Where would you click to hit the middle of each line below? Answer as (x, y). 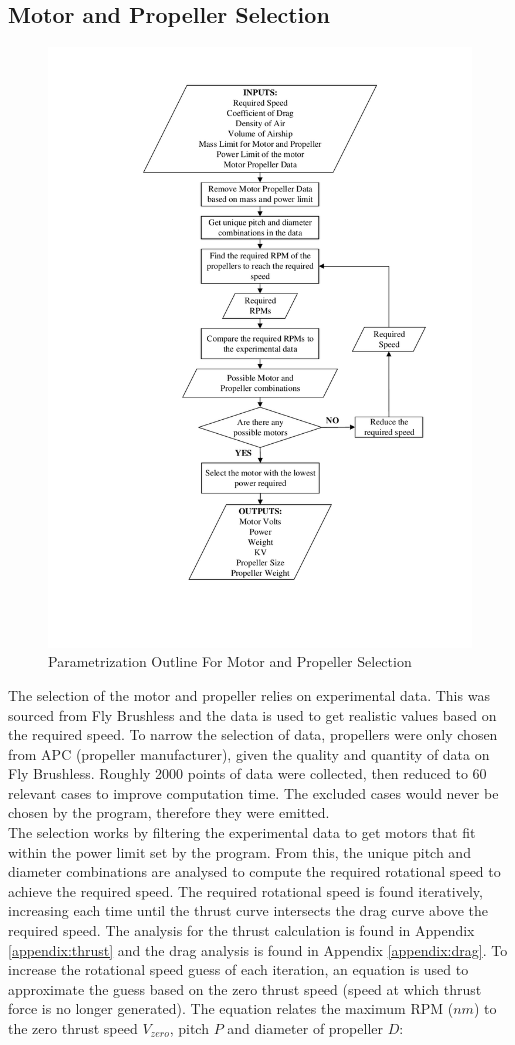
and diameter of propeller (305, 1028)
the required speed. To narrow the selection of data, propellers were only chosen (253, 734)
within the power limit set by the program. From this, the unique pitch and (239, 851)
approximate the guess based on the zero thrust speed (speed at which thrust (245, 988)
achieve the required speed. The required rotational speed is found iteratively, (245, 890)
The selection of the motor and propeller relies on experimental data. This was (249, 694)
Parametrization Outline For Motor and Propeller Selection (230, 661)
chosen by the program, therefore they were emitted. (169, 812)
